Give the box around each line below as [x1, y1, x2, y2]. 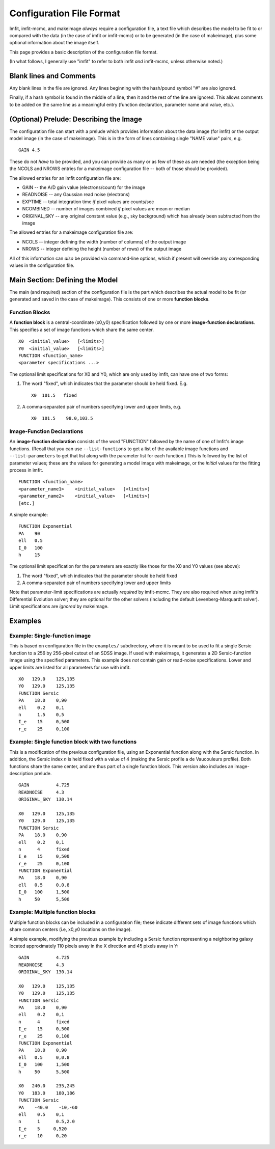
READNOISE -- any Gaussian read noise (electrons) [22, 191, 130, 198]
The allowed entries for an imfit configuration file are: [9, 175, 121, 181]
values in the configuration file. [9, 262, 75, 268]
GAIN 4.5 [18, 147, 40, 153]
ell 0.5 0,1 [18, 1111, 65, 1117]
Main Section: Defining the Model [9, 276, 118, 284]
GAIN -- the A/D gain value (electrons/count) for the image [22, 184, 145, 190]
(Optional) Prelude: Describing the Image [9, 115, 143, 123]
